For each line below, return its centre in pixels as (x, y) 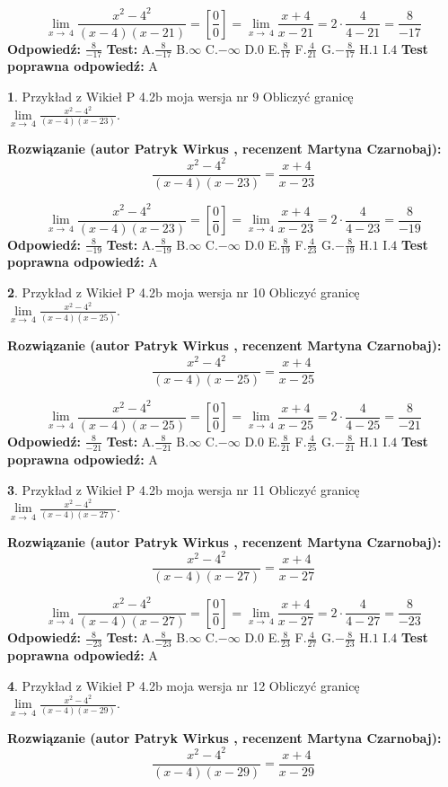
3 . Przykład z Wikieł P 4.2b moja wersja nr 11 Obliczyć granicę (184, 489)
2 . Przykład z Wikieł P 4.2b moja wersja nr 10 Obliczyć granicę (184, 292)
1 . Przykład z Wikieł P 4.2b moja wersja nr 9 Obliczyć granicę (180, 96)
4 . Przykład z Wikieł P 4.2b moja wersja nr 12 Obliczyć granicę (184, 685)
